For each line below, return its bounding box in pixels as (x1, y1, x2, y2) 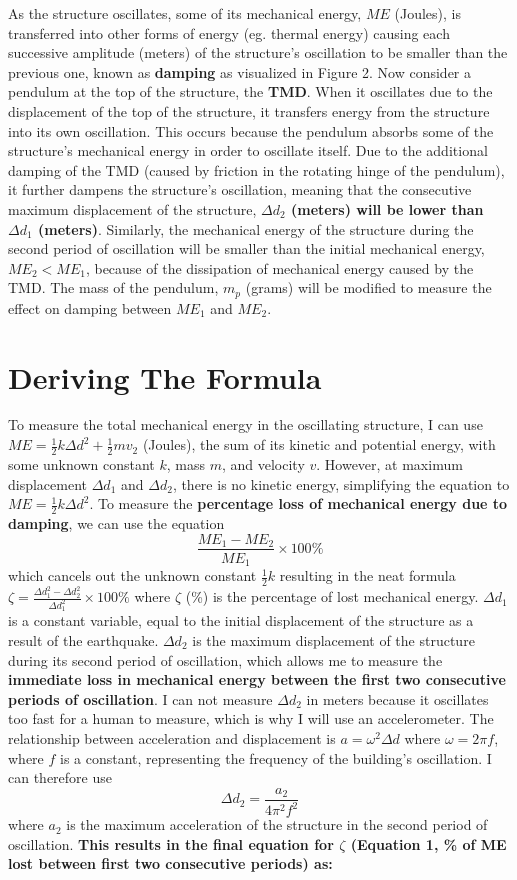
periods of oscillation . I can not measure (8, 688, 273, 709)
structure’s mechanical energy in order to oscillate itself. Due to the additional (8, 140, 488, 161)
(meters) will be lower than (291, 198, 484, 219)
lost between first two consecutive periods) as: (8, 853, 333, 874)
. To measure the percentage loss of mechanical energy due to (89, 493, 508, 514)
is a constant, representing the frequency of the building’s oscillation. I (60, 747, 492, 768)
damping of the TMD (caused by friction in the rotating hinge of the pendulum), (8, 159, 505, 180)
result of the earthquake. (8, 630, 159, 651)
